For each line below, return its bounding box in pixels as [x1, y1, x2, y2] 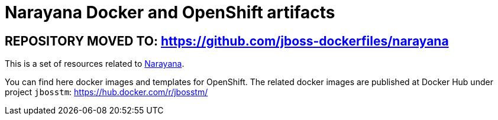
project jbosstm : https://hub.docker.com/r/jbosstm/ [5, 87, 208, 98]
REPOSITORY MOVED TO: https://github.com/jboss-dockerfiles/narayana [5, 33, 449, 48]
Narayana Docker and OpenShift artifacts [5, 2, 335, 22]
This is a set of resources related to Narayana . [5, 59, 185, 69]
